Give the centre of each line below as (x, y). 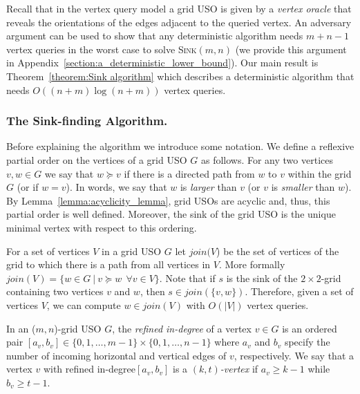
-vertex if (239, 369)
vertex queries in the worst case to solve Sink (102, 49)
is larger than (208, 187)
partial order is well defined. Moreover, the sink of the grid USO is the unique (171, 214)
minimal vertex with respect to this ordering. (102, 227)
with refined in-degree (89, 369)
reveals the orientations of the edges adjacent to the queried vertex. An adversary (179, 22)
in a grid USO (132, 251)
